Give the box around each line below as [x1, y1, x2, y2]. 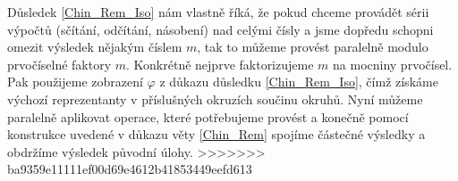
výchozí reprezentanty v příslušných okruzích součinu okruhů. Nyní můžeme [7, 89, 423, 108]
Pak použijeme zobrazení [7, 72, 143, 91]
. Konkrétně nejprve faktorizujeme [126, 54, 314, 73]
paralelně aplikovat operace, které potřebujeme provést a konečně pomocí [7, 107, 409, 126]
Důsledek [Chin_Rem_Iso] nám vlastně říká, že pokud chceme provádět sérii [7, 3, 429, 21]
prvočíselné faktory [7, 54, 112, 73]
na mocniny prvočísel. [333, 54, 453, 73]
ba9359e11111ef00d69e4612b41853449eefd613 [7, 160, 252, 178]
